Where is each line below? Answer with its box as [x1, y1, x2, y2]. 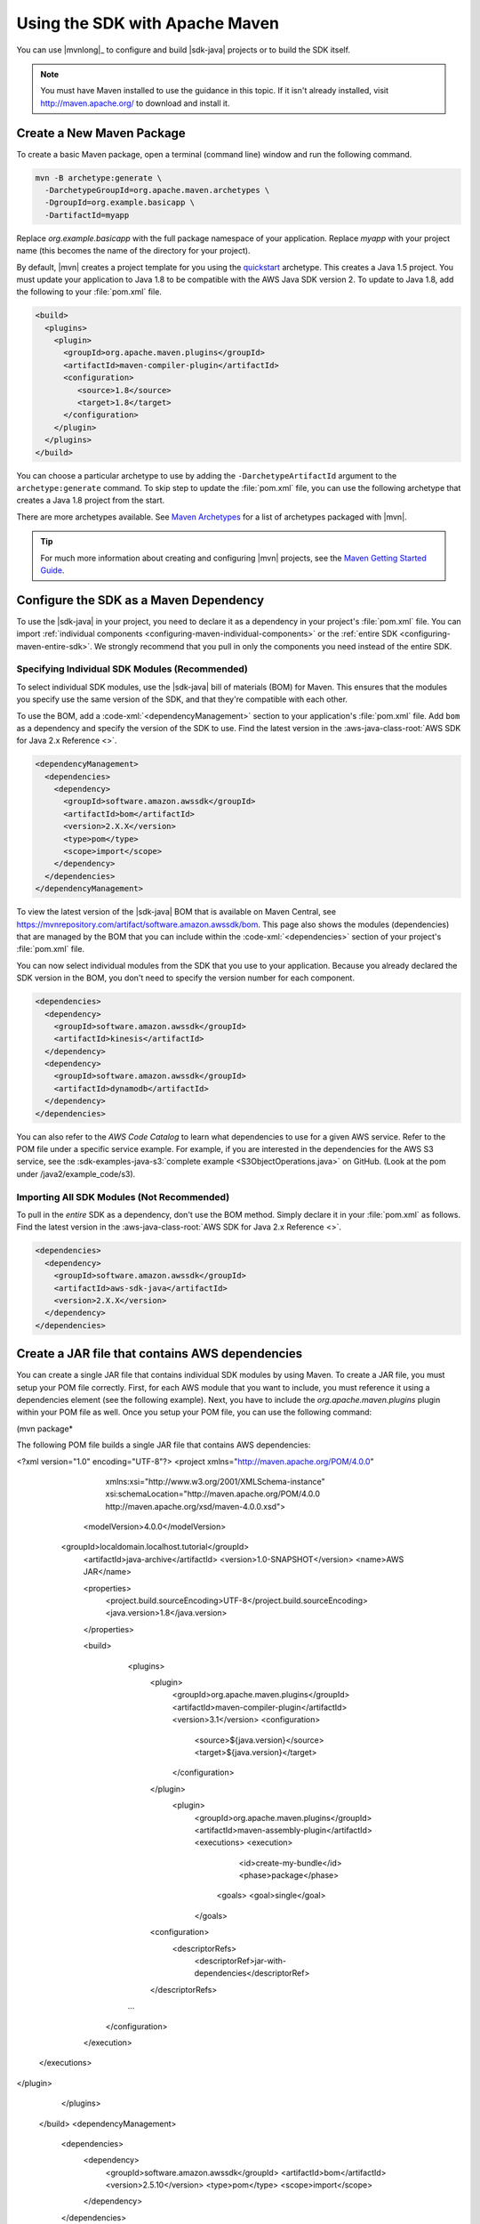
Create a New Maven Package [16, 125, 186, 141]
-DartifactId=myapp [44, 210, 130, 220]
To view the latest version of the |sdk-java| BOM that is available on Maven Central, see [16, 907, 337, 917]
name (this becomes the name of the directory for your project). [16, 246, 251, 256]
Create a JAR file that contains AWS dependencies [16, 1346, 303, 1361]
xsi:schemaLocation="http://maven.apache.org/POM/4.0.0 [105, 1488, 320, 1499]
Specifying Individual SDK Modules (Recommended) [16, 663, 248, 675]
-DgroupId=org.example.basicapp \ [44, 197, 196, 208]
